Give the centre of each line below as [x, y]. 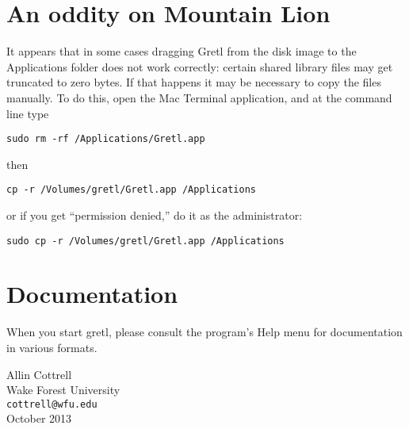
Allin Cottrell [39, 374]
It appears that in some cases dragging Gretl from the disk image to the [182, 51]
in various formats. [52, 347]
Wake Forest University [63, 390]
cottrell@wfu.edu [52, 404]
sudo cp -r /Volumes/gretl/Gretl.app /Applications [145, 241]
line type [28, 113]
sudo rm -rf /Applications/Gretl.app [106, 139]
